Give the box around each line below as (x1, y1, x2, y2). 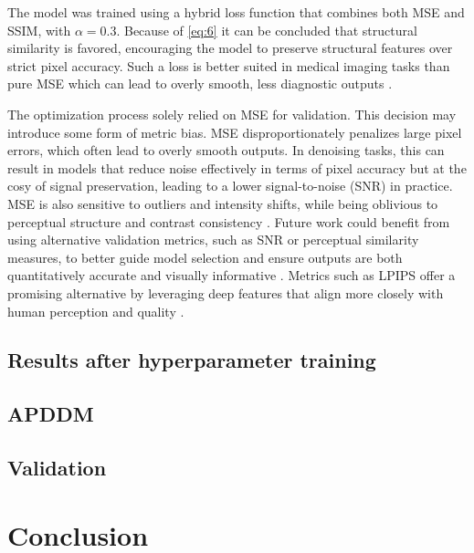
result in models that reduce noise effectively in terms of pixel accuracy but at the (7, 158, 467, 177)
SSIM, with (7, 20, 71, 39)
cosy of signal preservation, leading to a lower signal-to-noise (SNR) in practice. (7, 176, 453, 195)
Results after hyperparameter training (7, 346, 376, 374)
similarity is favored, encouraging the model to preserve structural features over (7, 38, 453, 57)
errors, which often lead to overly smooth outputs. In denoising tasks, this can (7, 141, 445, 160)
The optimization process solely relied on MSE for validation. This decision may (7, 104, 457, 123)
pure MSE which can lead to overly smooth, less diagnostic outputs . (7, 74, 393, 93)
